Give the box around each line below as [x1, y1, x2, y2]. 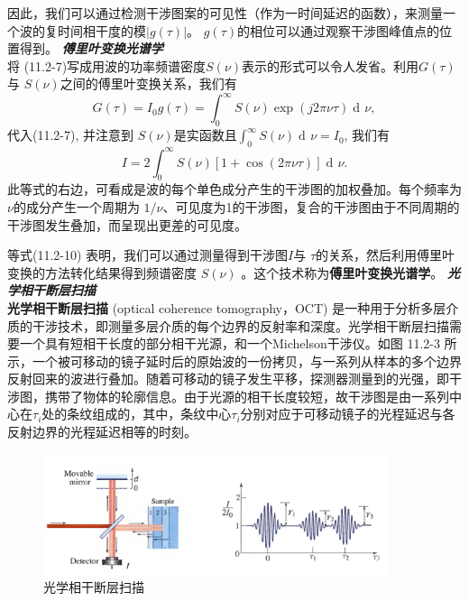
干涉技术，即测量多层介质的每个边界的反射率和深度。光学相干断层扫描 [32, 316, 449, 335]
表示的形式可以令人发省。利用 [242, 56, 419, 75]
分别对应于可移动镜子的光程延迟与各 [240, 404, 455, 423]
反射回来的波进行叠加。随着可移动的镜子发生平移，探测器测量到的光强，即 [7, 369, 449, 388]
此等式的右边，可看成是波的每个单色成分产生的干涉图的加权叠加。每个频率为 [7, 180, 462, 199]
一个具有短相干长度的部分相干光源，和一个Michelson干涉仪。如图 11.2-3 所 [19, 334, 457, 353]
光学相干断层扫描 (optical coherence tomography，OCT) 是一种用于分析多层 [7, 298, 446, 317]
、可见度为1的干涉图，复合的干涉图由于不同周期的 [162, 197, 460, 216]
